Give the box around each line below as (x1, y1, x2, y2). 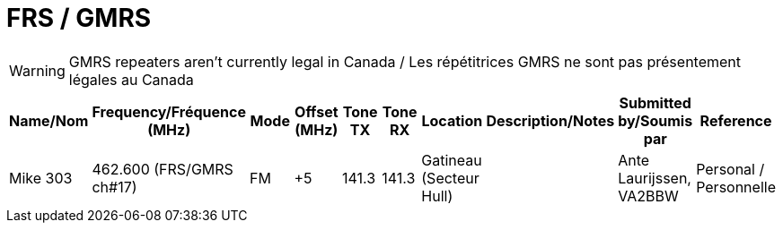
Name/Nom (9, 111, 89, 130)
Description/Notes (486, 111, 615, 130)
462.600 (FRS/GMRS (92, 159, 233, 178)
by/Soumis (618, 111, 693, 130)
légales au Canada (68, 70, 194, 89)
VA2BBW (618, 186, 679, 205)
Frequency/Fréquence (92, 102, 246, 121)
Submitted (619, 93, 691, 112)
